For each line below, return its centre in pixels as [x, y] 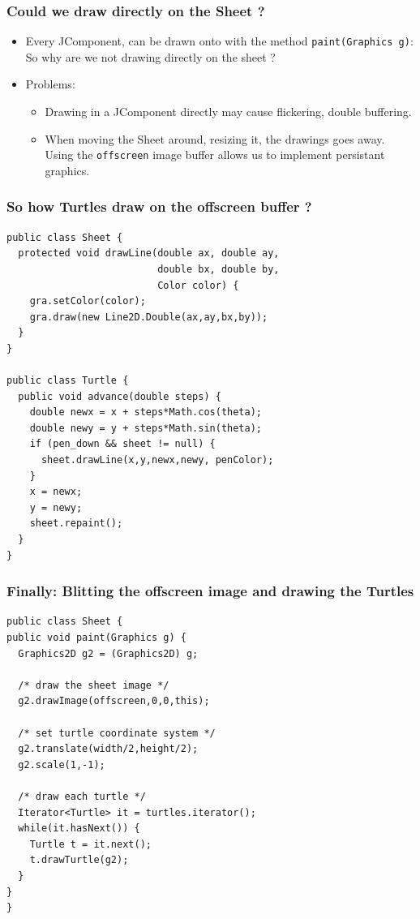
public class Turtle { [68, 381]
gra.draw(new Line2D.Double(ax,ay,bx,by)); [149, 317]
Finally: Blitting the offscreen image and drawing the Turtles [210, 591]
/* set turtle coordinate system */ [117, 733]
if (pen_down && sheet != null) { [122, 444]
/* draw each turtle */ [82, 796]
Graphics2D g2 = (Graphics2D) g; [108, 653]
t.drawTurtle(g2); [79, 860]
